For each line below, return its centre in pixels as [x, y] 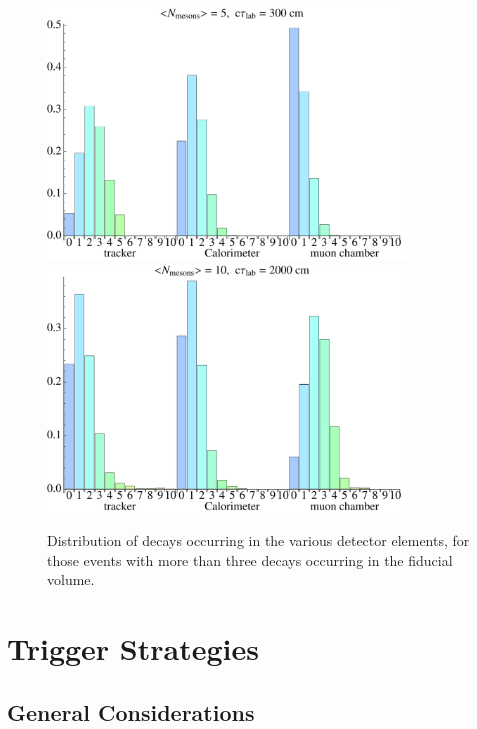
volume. [71, 579]
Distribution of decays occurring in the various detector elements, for [258, 540]
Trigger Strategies [133, 648]
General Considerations [131, 711]
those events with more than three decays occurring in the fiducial [250, 559]
